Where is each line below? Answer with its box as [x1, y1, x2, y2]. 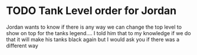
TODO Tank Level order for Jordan [6, 4, 177, 18]
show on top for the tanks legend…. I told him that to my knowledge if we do [6, 29, 191, 36]
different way [6, 42, 38, 49]
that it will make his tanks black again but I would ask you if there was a [6, 36, 180, 43]
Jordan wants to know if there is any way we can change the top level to [6, 23, 182, 30]
